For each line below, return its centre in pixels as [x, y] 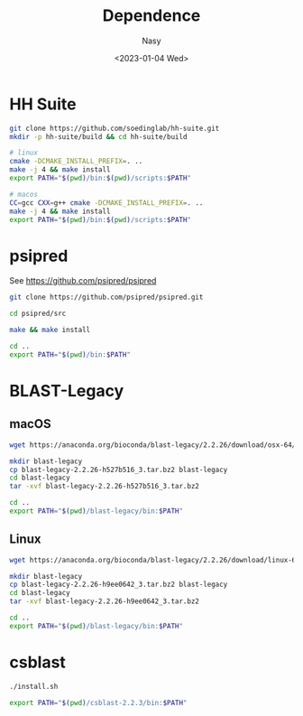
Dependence [151, 16]
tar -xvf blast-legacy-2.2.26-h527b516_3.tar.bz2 [105, 487]
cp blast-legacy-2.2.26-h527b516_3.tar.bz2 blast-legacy [119, 470]
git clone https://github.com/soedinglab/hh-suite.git [115, 128]
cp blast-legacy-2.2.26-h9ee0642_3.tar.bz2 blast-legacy [119, 585]
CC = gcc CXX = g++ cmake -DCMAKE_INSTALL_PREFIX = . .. [106, 203]
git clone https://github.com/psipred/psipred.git [106, 298]
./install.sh [34, 686]
